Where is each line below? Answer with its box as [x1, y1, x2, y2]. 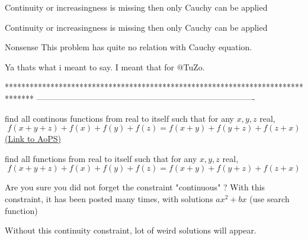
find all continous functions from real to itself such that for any [5, 112, 235, 124]
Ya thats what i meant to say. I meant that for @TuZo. [5, 60, 205, 73]
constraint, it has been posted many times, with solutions [5, 192, 213, 205]
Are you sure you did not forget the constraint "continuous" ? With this [5, 181, 265, 193]
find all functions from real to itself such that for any [5, 152, 197, 164]
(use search [249, 192, 290, 205]
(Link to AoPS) [5, 132, 61, 145]
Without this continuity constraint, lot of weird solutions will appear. [5, 224, 256, 236]
